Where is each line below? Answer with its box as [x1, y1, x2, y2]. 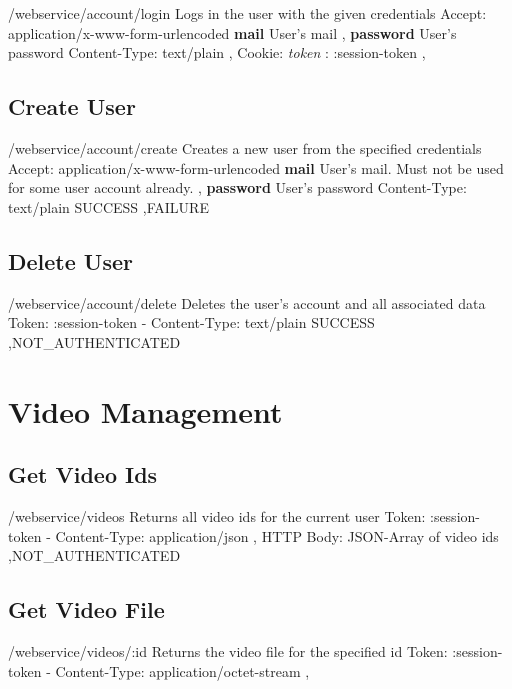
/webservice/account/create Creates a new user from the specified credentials [8, 137, 482, 158]
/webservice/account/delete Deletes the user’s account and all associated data [8, 292, 486, 313]
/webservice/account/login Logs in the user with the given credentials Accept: [8, 3, 487, 23]
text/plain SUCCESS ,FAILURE [8, 196, 209, 217]
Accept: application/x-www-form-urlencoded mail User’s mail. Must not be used [8, 157, 504, 178]
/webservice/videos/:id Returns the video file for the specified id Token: [8, 640, 448, 661]
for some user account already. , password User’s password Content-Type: [8, 177, 467, 198]
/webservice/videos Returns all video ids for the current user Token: [8, 505, 426, 526]
